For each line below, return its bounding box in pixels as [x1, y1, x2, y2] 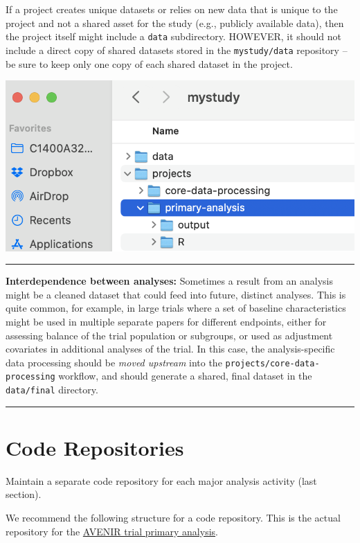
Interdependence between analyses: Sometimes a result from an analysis [6, 274, 333, 288]
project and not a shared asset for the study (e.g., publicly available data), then [6, 15, 344, 30]
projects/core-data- [225, 358, 320, 368]
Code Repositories [6, 433, 184, 461]
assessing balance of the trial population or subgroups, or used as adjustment [6, 328, 333, 342]
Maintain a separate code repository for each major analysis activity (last [6, 473, 317, 488]
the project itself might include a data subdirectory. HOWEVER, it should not [6, 29, 342, 44]
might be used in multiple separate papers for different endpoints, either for [6, 314, 327, 328]
